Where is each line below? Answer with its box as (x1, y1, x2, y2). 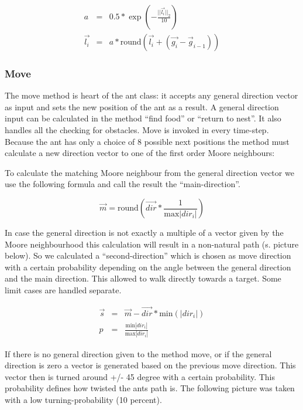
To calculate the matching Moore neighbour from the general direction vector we (5, 166, 294, 178)
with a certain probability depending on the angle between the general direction (5, 260, 291, 273)
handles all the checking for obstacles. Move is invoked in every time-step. (5, 124, 269, 136)
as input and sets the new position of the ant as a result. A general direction (5, 100, 279, 113)
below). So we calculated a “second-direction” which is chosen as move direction (5, 249, 291, 262)
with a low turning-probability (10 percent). (5, 393, 162, 405)
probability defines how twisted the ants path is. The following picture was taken (5, 382, 295, 394)
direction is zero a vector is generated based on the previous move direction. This (5, 359, 296, 371)
